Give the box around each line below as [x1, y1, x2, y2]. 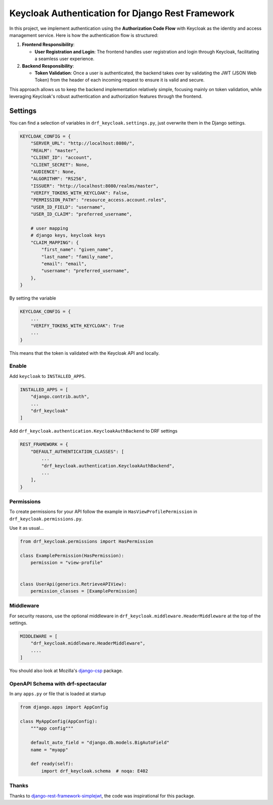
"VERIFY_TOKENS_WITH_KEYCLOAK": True [30, 323, 124, 328]
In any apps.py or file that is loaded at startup [9, 691, 106, 697]
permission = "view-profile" [30, 560, 103, 566]
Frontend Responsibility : [22, 41, 75, 48]
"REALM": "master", [30, 147, 79, 153]
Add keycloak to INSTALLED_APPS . [9, 373, 86, 379]
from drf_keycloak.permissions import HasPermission [20, 539, 154, 544]
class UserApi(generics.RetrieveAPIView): [20, 581, 127, 587]
